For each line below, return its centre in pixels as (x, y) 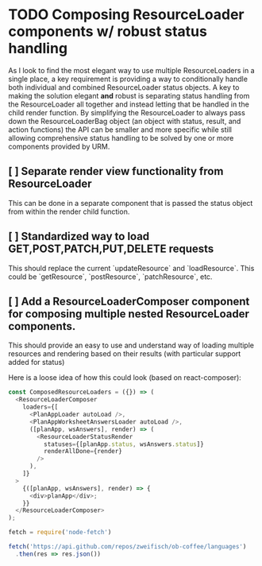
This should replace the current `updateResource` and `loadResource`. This (131, 268)
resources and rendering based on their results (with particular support (125, 354)
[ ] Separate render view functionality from (116, 171)
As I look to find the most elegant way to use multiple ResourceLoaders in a (132, 70)
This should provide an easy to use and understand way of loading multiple (131, 345)
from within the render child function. (69, 211)
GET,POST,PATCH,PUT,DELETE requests (111, 249)
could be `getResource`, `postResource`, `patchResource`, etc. (110, 277)
